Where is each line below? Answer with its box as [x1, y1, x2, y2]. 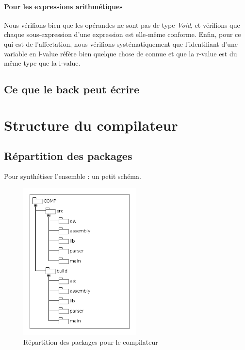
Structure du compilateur [4, 115, 178, 135]
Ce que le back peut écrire [4, 82, 140, 97]
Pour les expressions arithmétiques [4, 1, 123, 11]
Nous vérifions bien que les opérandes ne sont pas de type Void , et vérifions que [4, 19, 240, 30]
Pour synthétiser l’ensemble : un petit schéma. [4, 171, 141, 181]
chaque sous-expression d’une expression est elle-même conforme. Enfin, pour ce [4, 29, 241, 39]
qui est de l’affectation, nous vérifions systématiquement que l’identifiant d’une [4, 38, 238, 49]
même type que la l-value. [4, 58, 81, 68]
